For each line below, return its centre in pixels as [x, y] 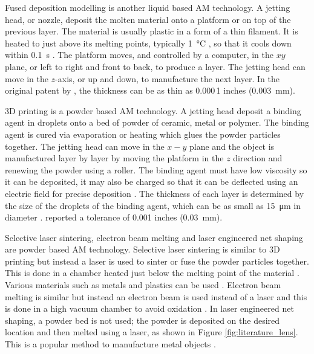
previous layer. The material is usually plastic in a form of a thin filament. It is [152, 31]
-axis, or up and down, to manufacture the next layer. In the [167, 78]
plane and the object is [232, 146]
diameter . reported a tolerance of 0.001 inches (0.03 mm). [114, 217]
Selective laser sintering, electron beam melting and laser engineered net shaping [154, 237]
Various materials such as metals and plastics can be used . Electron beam [143, 285]
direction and [258, 158]
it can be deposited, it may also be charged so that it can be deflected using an [152, 182]
